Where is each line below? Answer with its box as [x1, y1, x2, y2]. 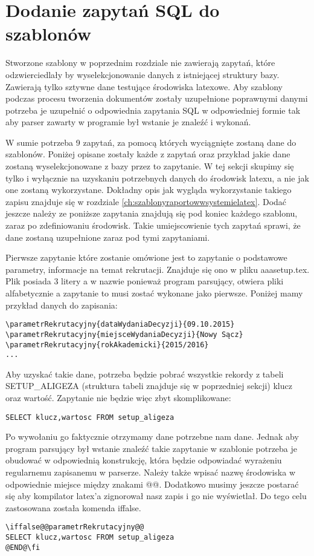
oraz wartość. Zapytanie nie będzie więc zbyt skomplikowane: [5, 391, 231, 404]
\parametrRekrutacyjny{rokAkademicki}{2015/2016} [5, 340, 209, 349]
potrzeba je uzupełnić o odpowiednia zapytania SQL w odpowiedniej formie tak [5, 103, 301, 116]
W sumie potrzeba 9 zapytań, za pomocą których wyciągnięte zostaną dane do [5, 136, 296, 148]
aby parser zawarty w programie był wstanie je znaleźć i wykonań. [5, 116, 251, 128]
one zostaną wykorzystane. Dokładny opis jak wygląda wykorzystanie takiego [5, 183, 292, 196]
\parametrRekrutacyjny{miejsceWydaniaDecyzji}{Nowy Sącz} [5, 330, 243, 339]
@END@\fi [5, 543, 40, 552]
